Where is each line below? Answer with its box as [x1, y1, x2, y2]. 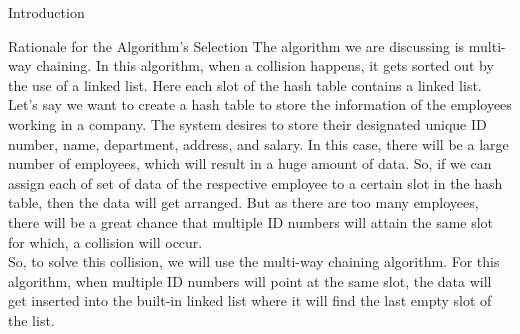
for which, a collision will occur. [8, 231, 203, 252]
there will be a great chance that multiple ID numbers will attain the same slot [8, 211, 494, 232]
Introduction [8, 2, 85, 22]
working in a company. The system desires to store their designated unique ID [8, 113, 487, 134]
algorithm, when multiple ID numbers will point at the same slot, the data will [8, 270, 492, 291]
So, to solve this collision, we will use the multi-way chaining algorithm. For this [8, 251, 500, 272]
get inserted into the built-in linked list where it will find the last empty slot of [8, 290, 492, 311]
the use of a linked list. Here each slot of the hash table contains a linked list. [8, 74, 482, 95]
